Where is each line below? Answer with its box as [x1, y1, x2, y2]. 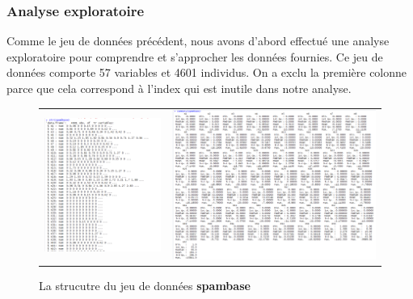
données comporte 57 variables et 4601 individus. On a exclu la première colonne [6, 64, 407, 81]
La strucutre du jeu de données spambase [39, 276, 251, 293]
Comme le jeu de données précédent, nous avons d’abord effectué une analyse [6, 32, 390, 49]
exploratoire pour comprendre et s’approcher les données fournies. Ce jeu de [6, 48, 383, 65]
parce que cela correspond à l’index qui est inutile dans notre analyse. [6, 80, 352, 96]
